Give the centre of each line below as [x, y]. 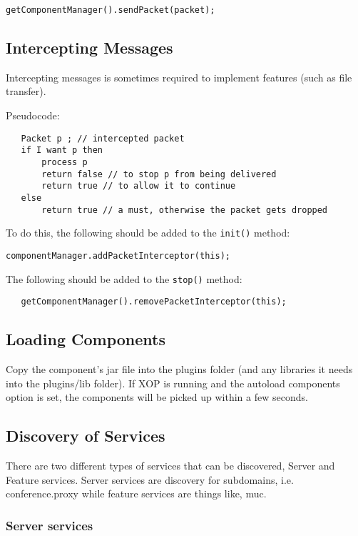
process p [65, 162]
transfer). [26, 91]
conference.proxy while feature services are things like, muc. [136, 493]
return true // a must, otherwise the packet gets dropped [185, 210]
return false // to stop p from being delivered [159, 174]
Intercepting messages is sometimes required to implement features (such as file [179, 77]
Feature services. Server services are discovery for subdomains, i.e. [150, 479]
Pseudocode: [33, 115]
